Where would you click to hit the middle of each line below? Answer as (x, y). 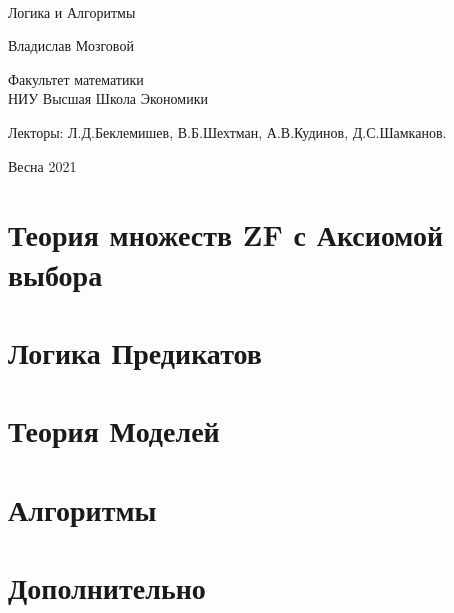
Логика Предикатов (135, 351)
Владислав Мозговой (71, 45)
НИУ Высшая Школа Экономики (108, 98)
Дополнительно (107, 587)
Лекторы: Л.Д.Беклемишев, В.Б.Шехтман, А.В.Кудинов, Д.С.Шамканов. (227, 131)
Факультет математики (76, 78)
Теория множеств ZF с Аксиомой (226, 234)
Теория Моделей (114, 430)
